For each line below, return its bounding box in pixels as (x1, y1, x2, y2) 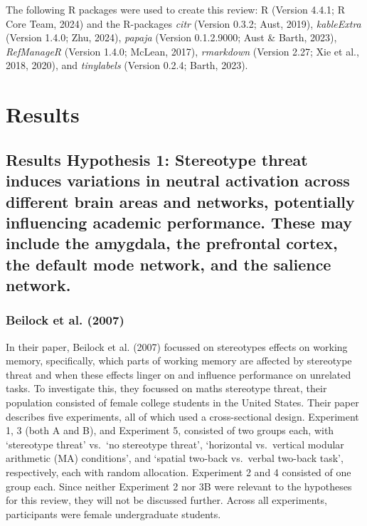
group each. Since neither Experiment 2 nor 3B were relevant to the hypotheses (6, 478, 352, 493)
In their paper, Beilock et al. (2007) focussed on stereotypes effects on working (6, 339, 348, 354)
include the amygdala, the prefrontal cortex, (6, 232, 338, 254)
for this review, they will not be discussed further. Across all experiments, (6, 493, 327, 507)
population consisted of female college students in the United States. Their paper (6, 395, 359, 410)
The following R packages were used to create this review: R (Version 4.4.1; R (6, 2, 345, 16)
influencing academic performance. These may (6, 211, 352, 233)
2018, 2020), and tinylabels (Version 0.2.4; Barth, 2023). (6, 58, 248, 73)
